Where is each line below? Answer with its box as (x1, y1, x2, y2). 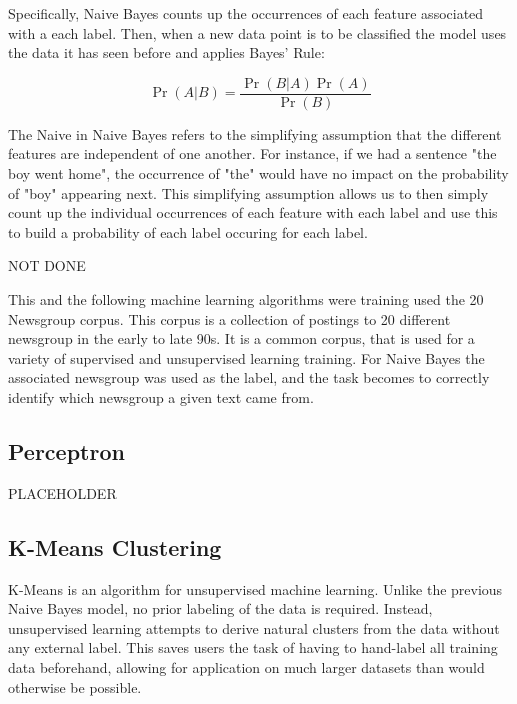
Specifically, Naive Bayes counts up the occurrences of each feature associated (8, 3, 484, 23)
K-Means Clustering (8, 531, 222, 562)
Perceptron (8, 435, 125, 466)
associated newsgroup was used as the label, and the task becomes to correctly (8, 367, 490, 388)
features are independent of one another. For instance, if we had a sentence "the (8, 143, 497, 164)
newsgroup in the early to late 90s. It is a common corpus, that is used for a (8, 328, 475, 349)
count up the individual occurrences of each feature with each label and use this (8, 202, 498, 223)
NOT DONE (8, 255, 86, 276)
